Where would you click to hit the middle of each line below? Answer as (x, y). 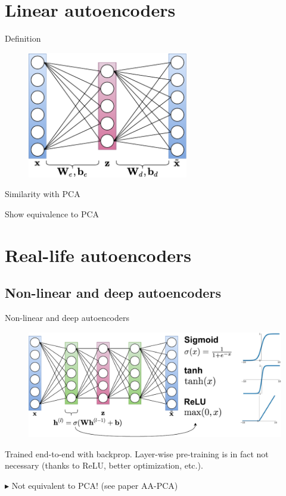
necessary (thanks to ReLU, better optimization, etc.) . (104, 465)
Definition (23, 38)
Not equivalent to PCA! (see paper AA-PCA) (95, 485)
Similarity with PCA (43, 194)
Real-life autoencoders (98, 255)
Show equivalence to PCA (52, 213)
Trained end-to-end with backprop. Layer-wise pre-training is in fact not (137, 453)
